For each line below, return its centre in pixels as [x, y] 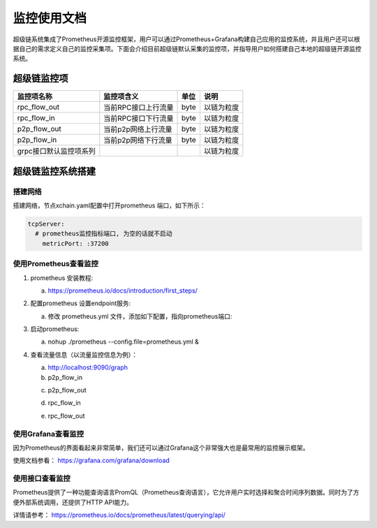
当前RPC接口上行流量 [139, 108]
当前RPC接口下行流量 [139, 119]
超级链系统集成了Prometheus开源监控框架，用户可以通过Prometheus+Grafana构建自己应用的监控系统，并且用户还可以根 [186, 39]
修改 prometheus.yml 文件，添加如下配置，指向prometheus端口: [140, 316]
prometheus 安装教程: [62, 278]
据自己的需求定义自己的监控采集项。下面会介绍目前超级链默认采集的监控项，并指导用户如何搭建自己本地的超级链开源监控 [187, 48]
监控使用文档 [50, 18]
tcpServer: [46, 224]
